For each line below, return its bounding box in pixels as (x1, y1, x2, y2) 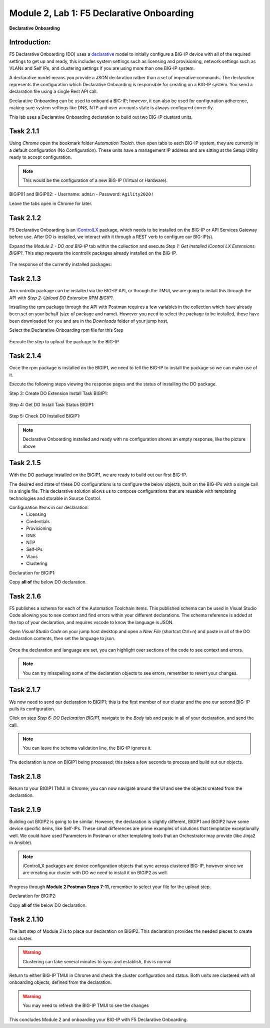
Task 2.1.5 (9, 459, 41, 467)
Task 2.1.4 (9, 351, 42, 360)
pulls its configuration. (9, 706, 55, 712)
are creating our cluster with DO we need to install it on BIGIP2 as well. (22, 870, 168, 876)
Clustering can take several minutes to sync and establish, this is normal (22, 958, 172, 964)
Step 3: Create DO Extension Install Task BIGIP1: (9, 390, 108, 396)
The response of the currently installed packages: (9, 261, 112, 268)
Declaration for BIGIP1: (9, 569, 56, 576)
